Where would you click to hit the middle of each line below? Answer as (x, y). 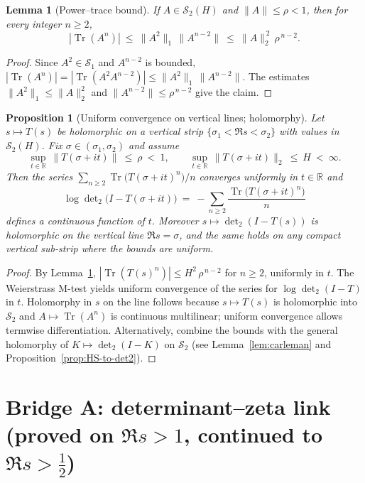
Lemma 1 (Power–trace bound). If (83, 9)
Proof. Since (32, 62)
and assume (154, 145)
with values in (309, 131)
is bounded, (170, 62)
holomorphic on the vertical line (75, 234)
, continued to (253, 434)
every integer (34, 23)
